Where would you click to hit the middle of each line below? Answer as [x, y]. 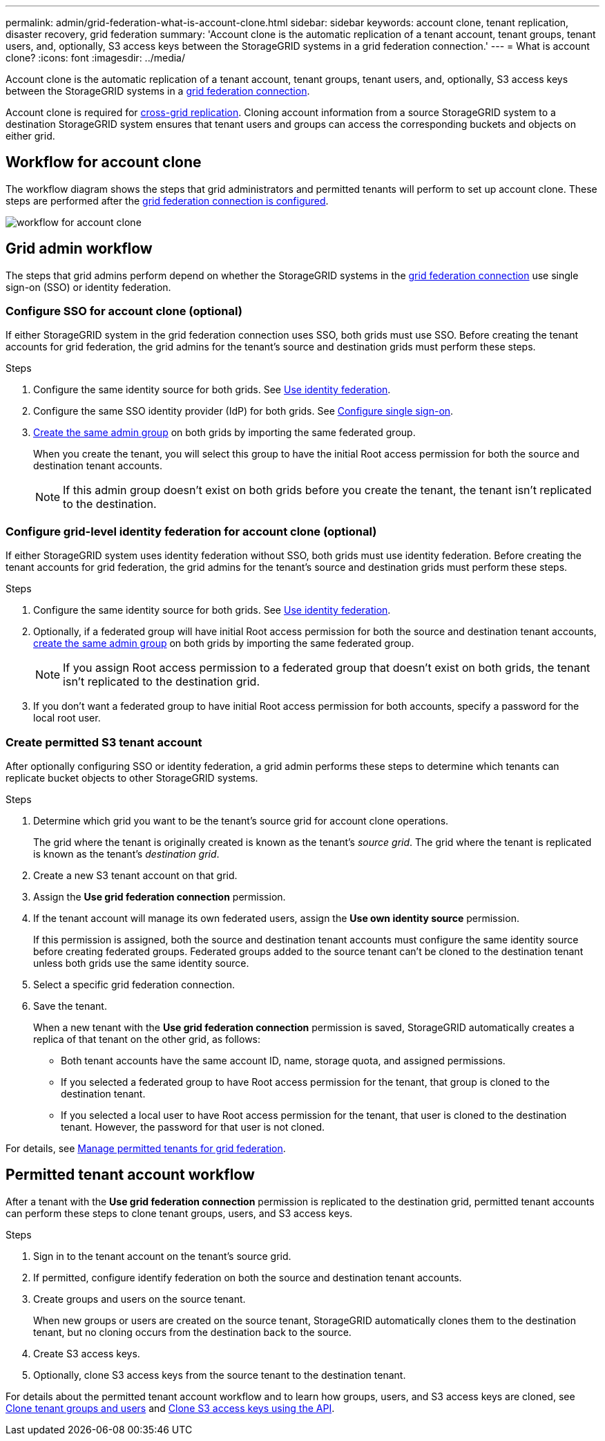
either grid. [30, 136]
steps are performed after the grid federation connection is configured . [167, 200]
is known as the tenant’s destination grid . [126, 854]
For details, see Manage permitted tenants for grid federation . [146, 1148]
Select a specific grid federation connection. [134, 984]
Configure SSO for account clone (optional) [124, 311]
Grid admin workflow [79, 249]
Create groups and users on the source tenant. [140, 1299]
